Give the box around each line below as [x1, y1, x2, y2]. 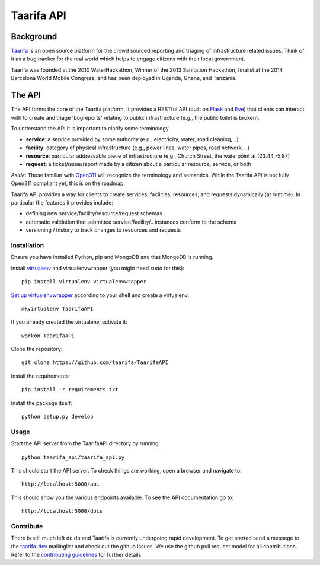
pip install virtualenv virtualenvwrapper [21, 279, 147, 285]
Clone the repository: [11, 346, 63, 353]
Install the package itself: [11, 399, 72, 406]
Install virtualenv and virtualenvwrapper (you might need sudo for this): [11, 264, 185, 272]
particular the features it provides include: [11, 199, 114, 206]
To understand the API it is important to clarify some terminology [11, 125, 169, 132]
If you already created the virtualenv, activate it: [11, 318, 127, 325]
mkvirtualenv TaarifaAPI [21, 305, 94, 312]
